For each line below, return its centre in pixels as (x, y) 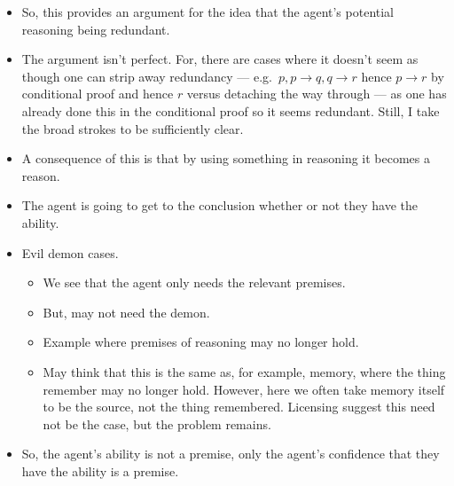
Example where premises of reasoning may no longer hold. (201, 342)
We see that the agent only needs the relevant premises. (194, 282)
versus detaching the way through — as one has (317, 94)
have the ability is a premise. (100, 470)
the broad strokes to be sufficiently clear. (133, 128)
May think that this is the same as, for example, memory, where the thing (244, 371)
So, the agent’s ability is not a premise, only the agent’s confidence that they (231, 454)
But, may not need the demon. (126, 312)
